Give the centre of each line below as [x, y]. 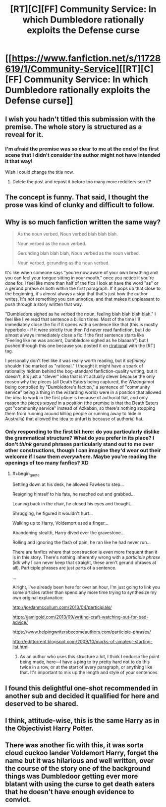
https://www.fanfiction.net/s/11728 [86, 58]
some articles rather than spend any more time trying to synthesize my [84, 592]
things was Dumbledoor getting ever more [72, 776]
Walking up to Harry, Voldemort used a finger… [60, 523]
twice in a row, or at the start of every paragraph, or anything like [86, 667]
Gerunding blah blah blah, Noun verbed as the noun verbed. [79, 253]
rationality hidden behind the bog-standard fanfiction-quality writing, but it [81, 371]
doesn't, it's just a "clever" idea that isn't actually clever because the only [80, 376]
